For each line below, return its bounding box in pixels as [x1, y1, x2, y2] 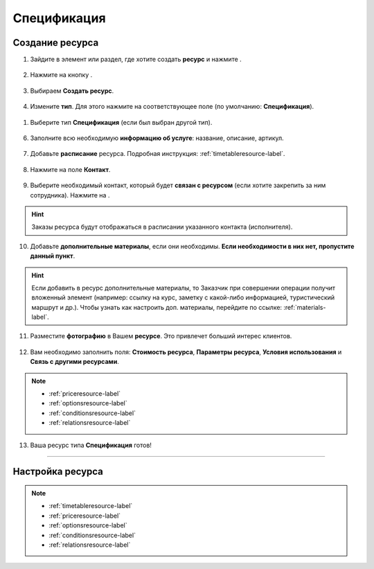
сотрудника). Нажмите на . [30, 191, 110, 199]
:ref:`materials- [283, 303, 326, 311]
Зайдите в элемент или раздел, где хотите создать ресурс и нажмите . [30, 55, 242, 64]
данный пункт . [30, 252, 75, 260]
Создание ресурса [12, 37, 99, 49]
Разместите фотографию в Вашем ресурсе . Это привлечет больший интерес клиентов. [30, 332, 292, 340]
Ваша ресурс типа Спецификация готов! [30, 441, 152, 449]
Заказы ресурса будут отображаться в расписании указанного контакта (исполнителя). [31, 222, 293, 231]
